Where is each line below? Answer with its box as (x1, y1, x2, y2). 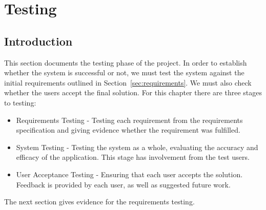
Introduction (4, 33, 73, 49)
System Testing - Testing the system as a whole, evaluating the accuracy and (16, 141, 258, 152)
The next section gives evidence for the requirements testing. (4, 196, 195, 207)
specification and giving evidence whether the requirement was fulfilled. (16, 124, 240, 135)
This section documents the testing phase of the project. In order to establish (4, 57, 247, 68)
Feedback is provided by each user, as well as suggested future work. (16, 179, 231, 190)
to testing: (4, 97, 36, 108)
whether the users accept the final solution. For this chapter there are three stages (4, 87, 262, 98)
